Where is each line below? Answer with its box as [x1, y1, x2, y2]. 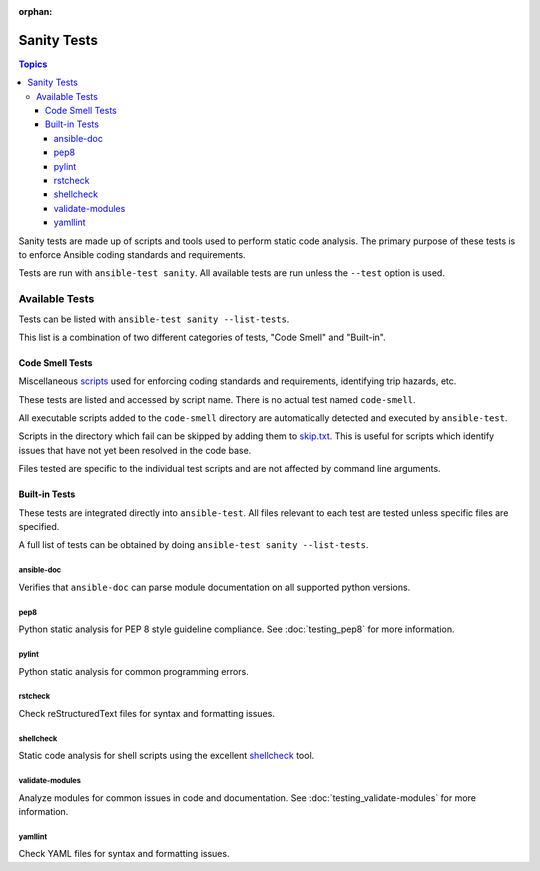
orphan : [18, 6, 53, 17]
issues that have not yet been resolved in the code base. [18, 444, 252, 456]
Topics [18, 58, 48, 70]
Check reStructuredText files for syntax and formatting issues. [18, 707, 275, 719]
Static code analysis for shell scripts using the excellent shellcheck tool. [18, 750, 315, 762]
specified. [18, 521, 60, 533]
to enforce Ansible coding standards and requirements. [18, 248, 246, 260]
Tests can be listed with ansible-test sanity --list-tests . [18, 313, 290, 325]
